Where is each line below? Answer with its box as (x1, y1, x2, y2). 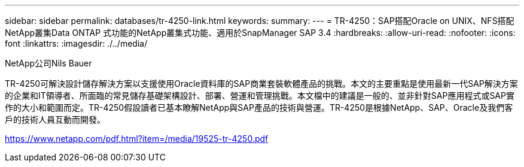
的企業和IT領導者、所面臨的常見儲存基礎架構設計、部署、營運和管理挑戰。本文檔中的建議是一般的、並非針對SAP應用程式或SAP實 (5, 90, 514, 101)
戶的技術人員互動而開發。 (5, 114, 105, 125)
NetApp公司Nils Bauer (5, 58, 92, 68)
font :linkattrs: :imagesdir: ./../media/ (5, 38, 148, 48)
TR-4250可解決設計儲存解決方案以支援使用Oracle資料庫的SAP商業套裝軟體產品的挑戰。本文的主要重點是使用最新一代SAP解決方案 (5, 78, 518, 89)
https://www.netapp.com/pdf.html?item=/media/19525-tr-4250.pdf (5, 133, 269, 144)
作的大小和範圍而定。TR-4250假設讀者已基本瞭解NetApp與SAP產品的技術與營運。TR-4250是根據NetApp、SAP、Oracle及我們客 (5, 102, 513, 113)
